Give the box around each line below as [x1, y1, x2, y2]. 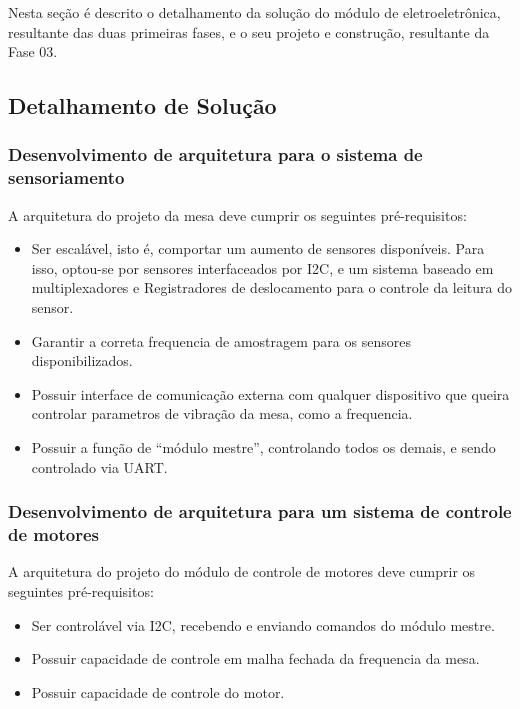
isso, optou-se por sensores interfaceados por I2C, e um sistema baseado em [31, 257, 494, 278]
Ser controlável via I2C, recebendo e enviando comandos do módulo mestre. [31, 614, 495, 635]
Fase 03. [8, 41, 58, 62]
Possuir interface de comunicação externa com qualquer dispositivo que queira [31, 383, 510, 404]
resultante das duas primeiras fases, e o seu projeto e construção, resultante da [8, 21, 490, 42]
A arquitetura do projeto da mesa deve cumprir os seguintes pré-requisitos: [8, 204, 467, 225]
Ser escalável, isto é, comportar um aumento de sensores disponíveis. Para [31, 238, 485, 259]
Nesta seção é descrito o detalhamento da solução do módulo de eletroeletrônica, [8, 2, 501, 22]
